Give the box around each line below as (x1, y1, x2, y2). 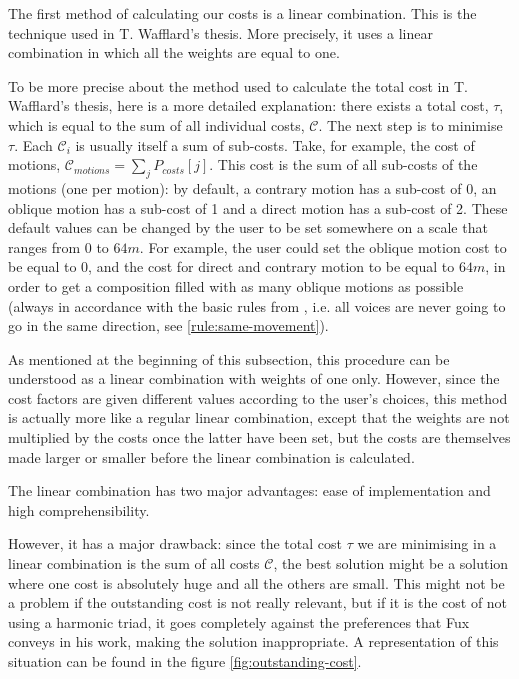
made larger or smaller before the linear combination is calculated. (8, 446, 415, 467)
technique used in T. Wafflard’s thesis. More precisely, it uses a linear (8, 22, 433, 43)
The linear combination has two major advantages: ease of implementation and (8, 480, 491, 501)
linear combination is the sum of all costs (8, 553, 260, 574)
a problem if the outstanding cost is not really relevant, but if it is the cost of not (8, 592, 508, 613)
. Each (14, 134, 53, 155)
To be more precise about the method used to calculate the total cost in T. (8, 75, 468, 96)
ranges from (8, 236, 81, 257)
